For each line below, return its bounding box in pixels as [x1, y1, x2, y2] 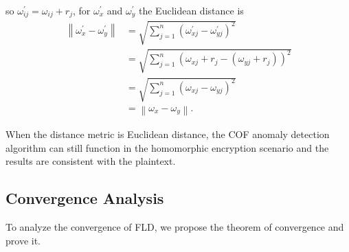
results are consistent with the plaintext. [5, 154, 176, 168]
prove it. [5, 233, 41, 247]
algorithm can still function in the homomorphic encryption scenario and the [5, 140, 329, 154]
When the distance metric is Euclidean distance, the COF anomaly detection [5, 127, 330, 141]
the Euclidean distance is [138, 3, 244, 17]
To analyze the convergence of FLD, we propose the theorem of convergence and [5, 220, 344, 234]
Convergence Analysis [5, 187, 164, 209]
